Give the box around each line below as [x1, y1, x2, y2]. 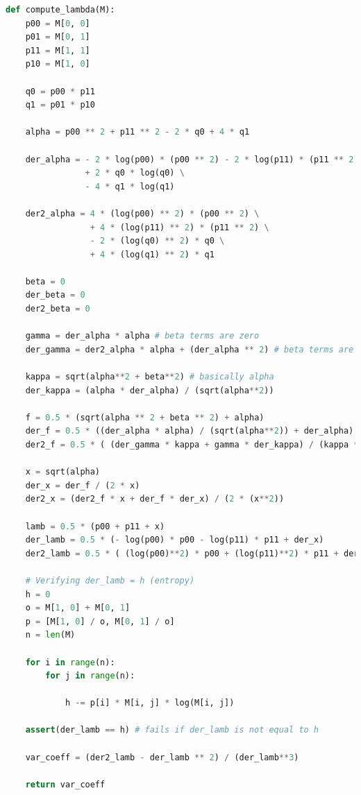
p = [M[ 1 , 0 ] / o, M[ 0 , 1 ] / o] [25, 616, 175, 626]
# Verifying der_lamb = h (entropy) [25, 575, 195, 585]
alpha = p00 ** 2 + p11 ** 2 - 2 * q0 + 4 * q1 [25, 127, 250, 137]
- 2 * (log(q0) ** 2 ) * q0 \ [90, 236, 225, 246]
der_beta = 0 [25, 290, 85, 300]
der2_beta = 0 [25, 304, 90, 314]
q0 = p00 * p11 [25, 86, 95, 96]
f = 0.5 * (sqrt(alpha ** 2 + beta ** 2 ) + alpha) [25, 412, 265, 422]
